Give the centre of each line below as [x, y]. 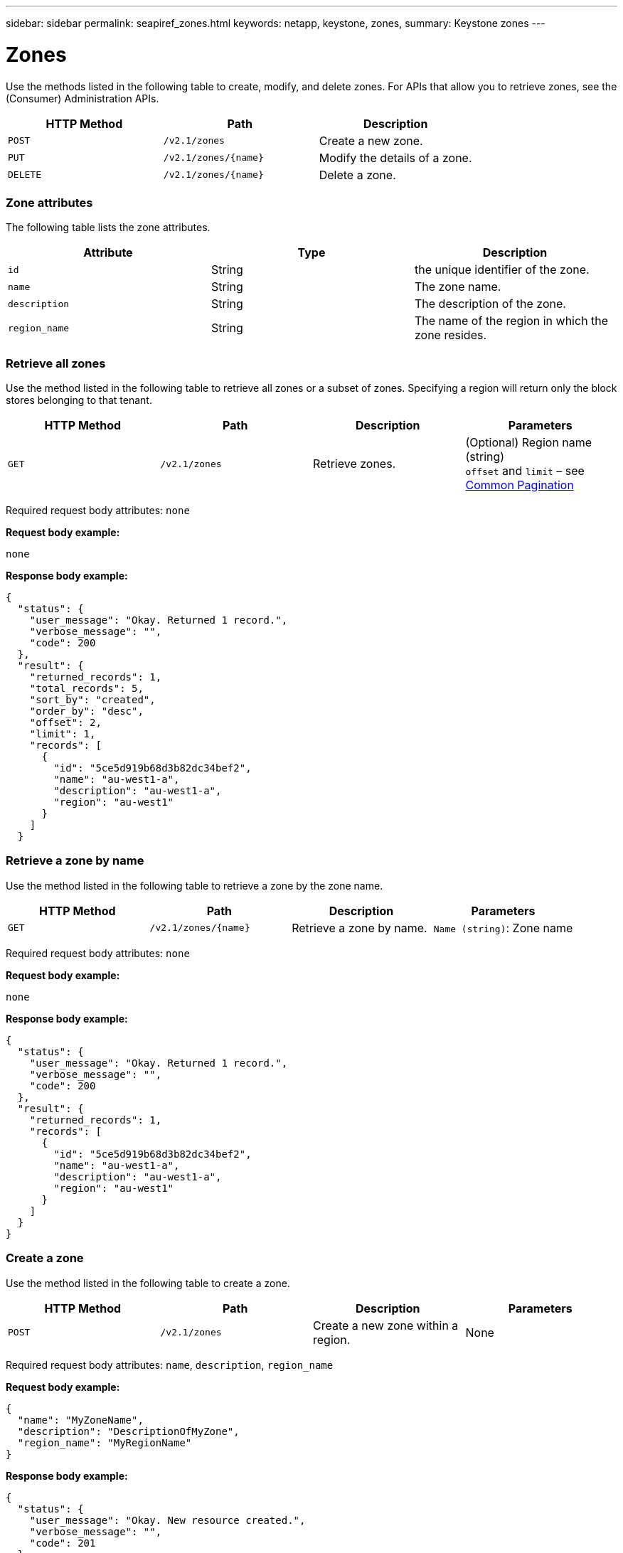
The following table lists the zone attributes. [108, 228]
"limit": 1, [63, 734]
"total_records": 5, [86, 688]
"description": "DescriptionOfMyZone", [128, 1431]
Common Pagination [520, 485]
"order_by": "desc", [86, 711]
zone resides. [451, 335]
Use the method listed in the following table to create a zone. [148, 1283]
